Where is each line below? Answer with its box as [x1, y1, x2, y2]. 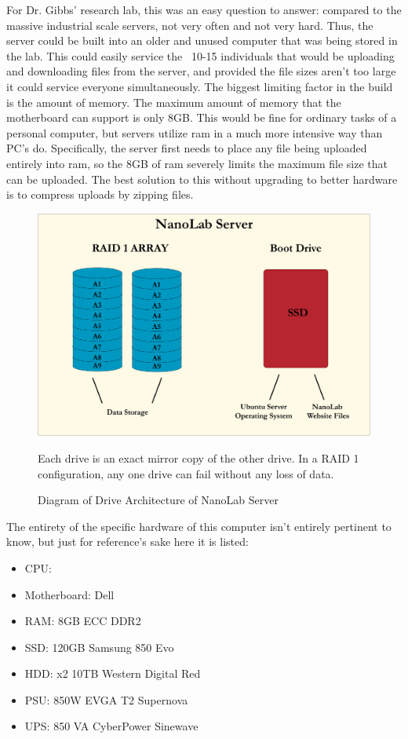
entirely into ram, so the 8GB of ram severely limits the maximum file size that [6, 155, 388, 171]
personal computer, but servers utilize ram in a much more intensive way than [6, 124, 383, 141]
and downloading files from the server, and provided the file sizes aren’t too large [6, 63, 396, 79]
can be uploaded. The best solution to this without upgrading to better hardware [6, 170, 398, 187]
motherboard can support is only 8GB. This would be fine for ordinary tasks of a [6, 109, 397, 126]
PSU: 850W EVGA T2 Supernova [24, 691, 188, 708]
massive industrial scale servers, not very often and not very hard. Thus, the [6, 16, 373, 33]
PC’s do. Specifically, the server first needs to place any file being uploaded [6, 140, 367, 156]
